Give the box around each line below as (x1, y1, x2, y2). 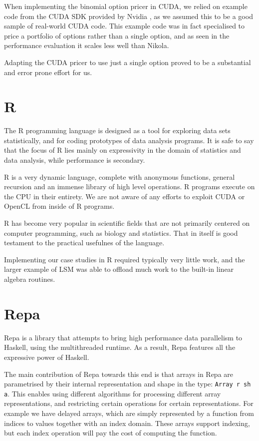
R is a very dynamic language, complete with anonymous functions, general (4, 171, 235, 182)
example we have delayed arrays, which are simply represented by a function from (4, 408, 254, 418)
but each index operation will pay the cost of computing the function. (4, 427, 217, 438)
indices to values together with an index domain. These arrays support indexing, (4, 417, 250, 428)
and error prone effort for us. (4, 67, 92, 77)
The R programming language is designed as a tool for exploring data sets (4, 125, 231, 136)
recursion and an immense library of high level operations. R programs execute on (4, 181, 255, 192)
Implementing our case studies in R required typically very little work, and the (4, 254, 245, 264)
